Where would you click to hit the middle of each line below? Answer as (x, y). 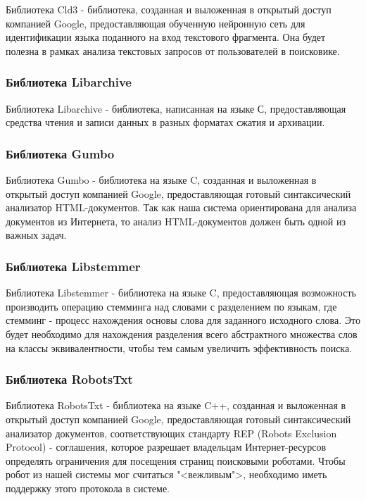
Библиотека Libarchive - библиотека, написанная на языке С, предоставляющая (176, 108)
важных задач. (36, 235)
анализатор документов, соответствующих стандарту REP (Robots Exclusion (171, 433)
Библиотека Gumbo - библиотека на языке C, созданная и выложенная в (161, 180)
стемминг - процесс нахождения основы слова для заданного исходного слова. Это (183, 320)
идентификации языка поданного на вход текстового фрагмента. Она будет (166, 37)
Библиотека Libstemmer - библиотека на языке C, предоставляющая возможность (181, 293)
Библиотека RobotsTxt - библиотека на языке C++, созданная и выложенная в (176, 405)
